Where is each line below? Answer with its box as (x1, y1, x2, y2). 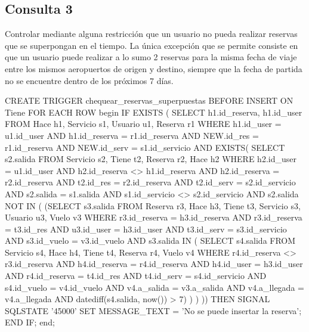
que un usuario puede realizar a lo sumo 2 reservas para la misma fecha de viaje (5, 51, 297, 63)
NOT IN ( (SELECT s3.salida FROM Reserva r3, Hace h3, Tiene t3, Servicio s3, (5, 199, 301, 212)
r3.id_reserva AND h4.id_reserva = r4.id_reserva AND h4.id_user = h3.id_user (5, 257, 303, 270)
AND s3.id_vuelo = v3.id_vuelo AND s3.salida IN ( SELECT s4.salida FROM (5, 234, 296, 247)
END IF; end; (5, 316, 55, 328)
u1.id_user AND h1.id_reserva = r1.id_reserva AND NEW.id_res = (5, 129, 259, 141)
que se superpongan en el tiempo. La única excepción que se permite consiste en (5, 39, 298, 51)
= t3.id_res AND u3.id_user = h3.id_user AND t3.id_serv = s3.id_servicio (5, 222, 287, 235)
